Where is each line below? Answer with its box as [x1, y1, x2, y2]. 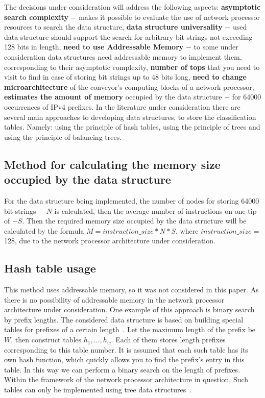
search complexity [4, 11, 68, 22]
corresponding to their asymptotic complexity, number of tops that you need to [4, 61, 260, 72]
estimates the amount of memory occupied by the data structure [4, 91, 222, 102]
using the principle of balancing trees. [4, 131, 122, 142]
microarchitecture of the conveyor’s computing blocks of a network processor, [4, 81, 254, 92]
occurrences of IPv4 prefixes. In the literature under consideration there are [4, 101, 240, 112]
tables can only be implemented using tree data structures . [4, 384, 192, 395]
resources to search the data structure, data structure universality [4, 21, 223, 32]
